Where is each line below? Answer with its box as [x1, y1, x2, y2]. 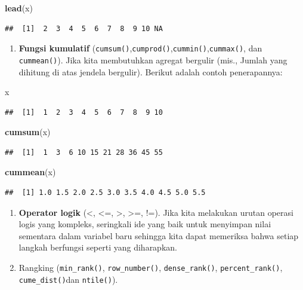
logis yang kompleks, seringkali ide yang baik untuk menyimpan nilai [18, 218, 271, 230]
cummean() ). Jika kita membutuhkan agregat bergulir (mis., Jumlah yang [18, 53, 287, 66]
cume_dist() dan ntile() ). [18, 273, 118, 285]
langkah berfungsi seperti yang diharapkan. [18, 241, 177, 254]
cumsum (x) [5, 126, 51, 138]
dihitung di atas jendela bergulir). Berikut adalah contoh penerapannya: [18, 65, 283, 78]
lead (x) [5, 2, 33, 14]
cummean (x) [5, 166, 56, 178]
